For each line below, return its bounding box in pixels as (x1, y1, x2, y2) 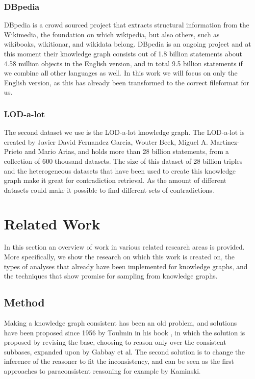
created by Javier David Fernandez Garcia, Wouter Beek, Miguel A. (4, 136, 208, 147)
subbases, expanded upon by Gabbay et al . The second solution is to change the (4, 346, 245, 356)
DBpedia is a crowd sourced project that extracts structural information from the (4, 20, 249, 30)
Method (4, 295, 45, 310)
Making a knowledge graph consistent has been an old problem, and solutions (4, 318, 237, 328)
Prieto (4, 146, 23, 156)
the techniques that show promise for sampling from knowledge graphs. (4, 271, 218, 281)
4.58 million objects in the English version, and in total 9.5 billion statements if (4, 58, 243, 68)
